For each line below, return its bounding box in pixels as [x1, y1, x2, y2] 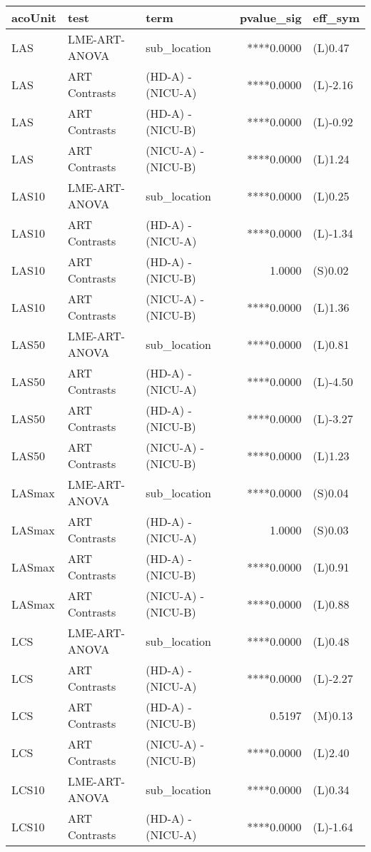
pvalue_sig [240, 9, 302, 26]
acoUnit [11, 9, 56, 26]
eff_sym [312, 9, 360, 26]
